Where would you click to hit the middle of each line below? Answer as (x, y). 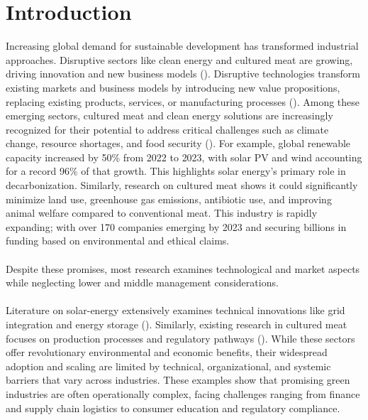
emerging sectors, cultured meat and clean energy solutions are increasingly (169, 115)
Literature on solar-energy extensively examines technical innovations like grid (175, 310)
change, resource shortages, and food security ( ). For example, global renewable (178, 143)
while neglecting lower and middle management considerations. (142, 282)
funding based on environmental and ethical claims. (118, 241)
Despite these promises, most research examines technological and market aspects (183, 268)
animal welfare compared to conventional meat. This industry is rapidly (162, 213)
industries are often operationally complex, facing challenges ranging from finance (183, 393)
